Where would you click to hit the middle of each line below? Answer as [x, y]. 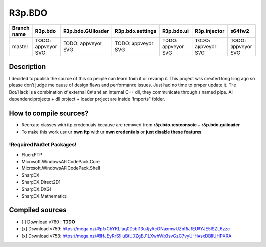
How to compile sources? [49, 113]
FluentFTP [32, 154]
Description [28, 66]
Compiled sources [38, 210]
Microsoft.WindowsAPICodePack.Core [61, 162]
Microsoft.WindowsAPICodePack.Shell [61, 168]
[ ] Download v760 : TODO [48, 222]
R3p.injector [210, 31]
